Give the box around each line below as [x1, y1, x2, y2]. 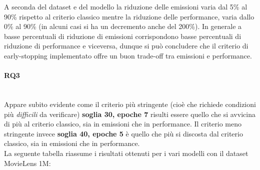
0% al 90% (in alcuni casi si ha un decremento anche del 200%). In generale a [4, 21, 242, 31]
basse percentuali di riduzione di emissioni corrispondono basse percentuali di [4, 30, 241, 41]
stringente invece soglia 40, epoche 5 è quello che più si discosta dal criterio [4, 128, 243, 138]
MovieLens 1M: [4, 157, 51, 168]
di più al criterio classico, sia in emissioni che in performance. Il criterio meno [4, 118, 242, 129]
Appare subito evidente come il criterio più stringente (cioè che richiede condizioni [4, 98, 256, 109]
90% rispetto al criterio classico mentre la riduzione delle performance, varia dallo [4, 11, 254, 21]
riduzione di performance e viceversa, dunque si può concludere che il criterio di [4, 40, 248, 51]
